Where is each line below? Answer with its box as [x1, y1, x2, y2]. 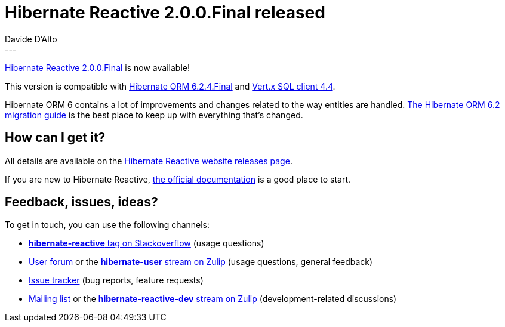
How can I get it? [5, 130, 106, 146]
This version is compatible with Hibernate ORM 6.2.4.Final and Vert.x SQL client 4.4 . [5, 81, 335, 91]
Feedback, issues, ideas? [5, 195, 158, 210]
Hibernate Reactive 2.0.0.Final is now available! [5, 62, 190, 73]
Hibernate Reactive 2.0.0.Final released [5, 2, 325, 23]
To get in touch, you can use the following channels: [5, 220, 210, 230]
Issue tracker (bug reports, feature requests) [29, 275, 204, 286]
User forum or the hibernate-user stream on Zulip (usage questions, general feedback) [29, 257, 373, 267]
